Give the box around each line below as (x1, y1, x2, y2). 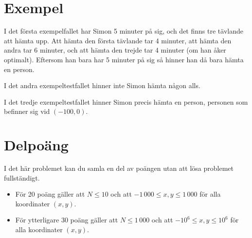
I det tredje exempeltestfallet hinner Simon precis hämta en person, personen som (4, 96, 248, 107)
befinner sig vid (4, 106, 50, 116)
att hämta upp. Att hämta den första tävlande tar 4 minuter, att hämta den (4, 35, 232, 45)
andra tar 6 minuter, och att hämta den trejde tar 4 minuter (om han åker (4, 45, 226, 55)
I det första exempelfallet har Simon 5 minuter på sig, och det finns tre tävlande (4, 26, 243, 36)
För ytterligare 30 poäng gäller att (15, 215, 118, 225)
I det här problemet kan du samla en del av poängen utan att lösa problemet (4, 163, 234, 173)
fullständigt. (4, 172, 40, 183)
